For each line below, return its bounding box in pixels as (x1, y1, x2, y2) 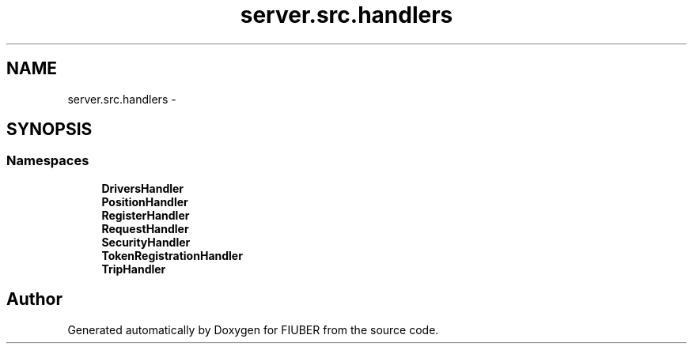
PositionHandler (101, 194, 188, 209)
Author (6, 289, 62, 310)
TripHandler (101, 262, 166, 276)
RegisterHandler (101, 208, 190, 222)
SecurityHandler (101, 235, 191, 249)
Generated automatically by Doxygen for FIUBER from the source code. (67, 322, 439, 337)
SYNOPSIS (6, 119, 93, 140)
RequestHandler (101, 221, 189, 235)
